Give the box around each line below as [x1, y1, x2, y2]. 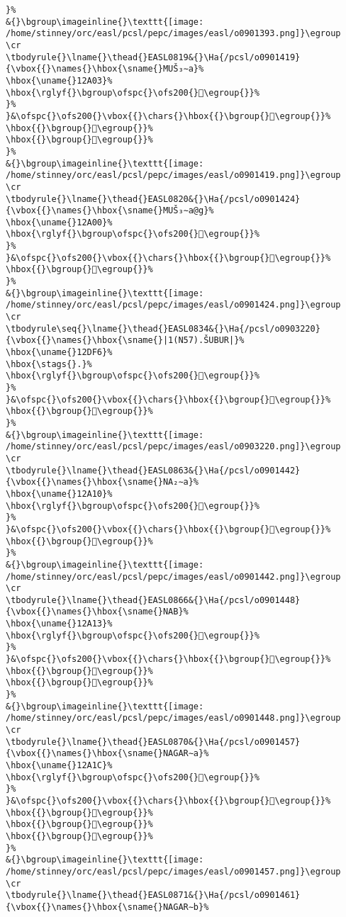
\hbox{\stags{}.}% [6, 359, 92, 369]
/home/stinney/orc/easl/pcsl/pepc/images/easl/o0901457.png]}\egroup [6, 866, 341, 877]
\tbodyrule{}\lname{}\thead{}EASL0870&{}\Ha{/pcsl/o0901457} [6, 736, 301, 747]
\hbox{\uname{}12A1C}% [6, 760, 113, 770]
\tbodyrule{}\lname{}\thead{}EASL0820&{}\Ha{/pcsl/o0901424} [6, 193, 301, 204]
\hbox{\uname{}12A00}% [6, 217, 113, 227]
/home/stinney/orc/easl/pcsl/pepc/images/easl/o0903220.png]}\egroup [6, 441, 341, 452]
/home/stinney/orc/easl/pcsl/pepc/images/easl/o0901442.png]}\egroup [6, 571, 341, 582]
